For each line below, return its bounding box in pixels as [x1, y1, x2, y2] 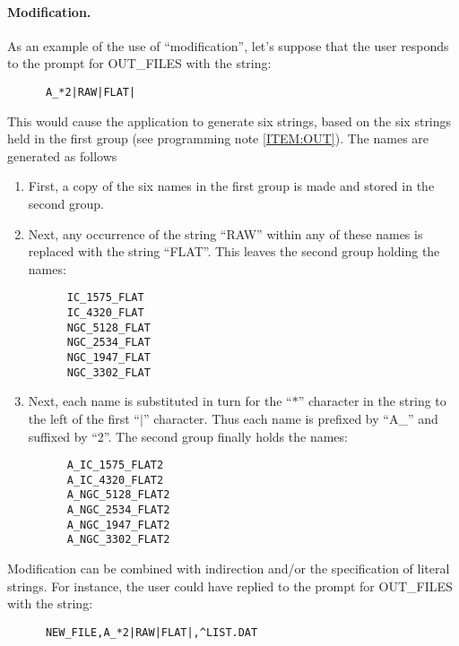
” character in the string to [298, 392, 446, 410]
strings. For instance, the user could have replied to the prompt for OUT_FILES [7, 576, 453, 595]
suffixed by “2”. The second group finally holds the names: [28, 426, 348, 445]
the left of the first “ [28, 409, 140, 427]
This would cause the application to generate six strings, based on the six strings [7, 111, 452, 130]
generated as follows [7, 146, 117, 165]
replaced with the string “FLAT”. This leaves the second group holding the [28, 242, 440, 261]
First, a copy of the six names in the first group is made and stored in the [28, 177, 435, 195]
